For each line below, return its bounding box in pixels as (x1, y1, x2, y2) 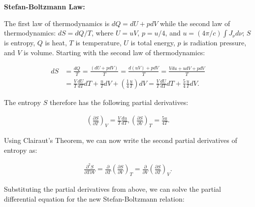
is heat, (45, 37, 67, 48)
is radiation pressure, (183, 37, 247, 48)
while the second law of (160, 18, 230, 28)
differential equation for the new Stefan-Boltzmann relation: (4, 193, 185, 204)
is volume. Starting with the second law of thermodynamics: (24, 47, 205, 57)
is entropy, (4, 37, 35, 48)
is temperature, (75, 37, 122, 48)
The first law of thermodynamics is (4, 18, 110, 28)
